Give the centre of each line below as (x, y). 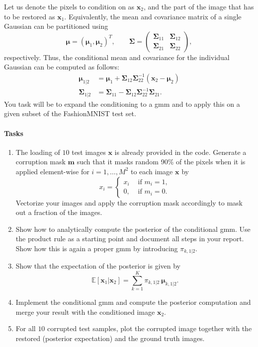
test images (89, 152)
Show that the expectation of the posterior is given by (98, 266)
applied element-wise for (52, 171)
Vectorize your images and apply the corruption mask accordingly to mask (129, 202)
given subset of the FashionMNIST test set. (70, 113)
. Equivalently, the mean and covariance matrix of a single (153, 16)
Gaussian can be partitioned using (56, 26)
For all (26, 328)
